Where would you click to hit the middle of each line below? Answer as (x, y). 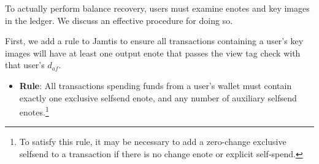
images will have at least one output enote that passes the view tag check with (153, 53)
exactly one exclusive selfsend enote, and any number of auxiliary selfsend (158, 97)
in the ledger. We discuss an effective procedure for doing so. (119, 20)
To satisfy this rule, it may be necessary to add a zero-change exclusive (153, 142)
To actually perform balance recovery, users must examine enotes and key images (157, 8)
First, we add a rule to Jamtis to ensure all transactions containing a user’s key (154, 41)
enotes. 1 (34, 111)
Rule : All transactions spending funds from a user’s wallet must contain (156, 85)
